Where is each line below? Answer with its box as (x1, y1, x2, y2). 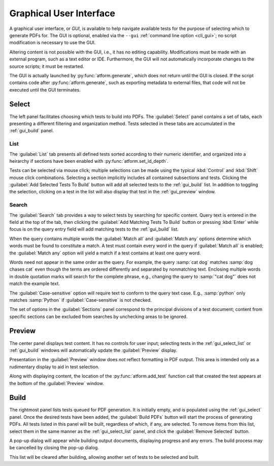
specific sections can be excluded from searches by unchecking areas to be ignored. (9, 313, 188, 319)
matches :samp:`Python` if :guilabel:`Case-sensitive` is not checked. (9, 297, 152, 303)
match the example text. (9, 280, 60, 287)
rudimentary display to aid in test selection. (9, 364, 100, 370)
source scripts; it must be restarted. (9, 63, 84, 69)
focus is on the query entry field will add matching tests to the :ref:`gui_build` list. (9, 226, 179, 232)
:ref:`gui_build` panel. (9, 128, 54, 134)
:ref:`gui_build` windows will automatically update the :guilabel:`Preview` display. (9, 347, 178, 353)
